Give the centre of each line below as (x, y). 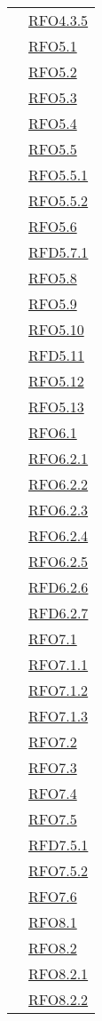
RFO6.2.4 (59, 535)
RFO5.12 (56, 381)
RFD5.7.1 (59, 252)
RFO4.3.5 (59, 20)
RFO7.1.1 (59, 664)
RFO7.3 (53, 767)
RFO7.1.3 (59, 716)
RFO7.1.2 (59, 690)
